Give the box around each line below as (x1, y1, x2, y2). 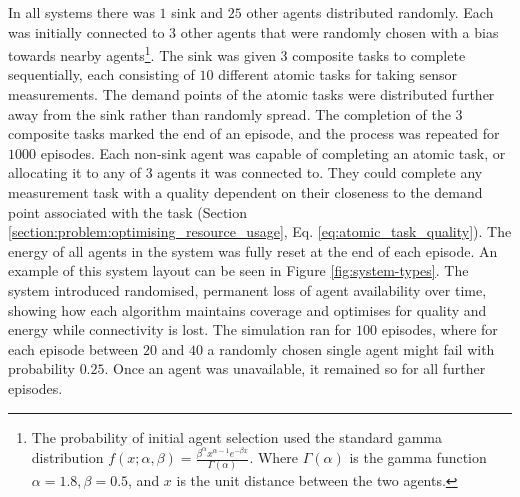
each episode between (8, 338, 139, 359)
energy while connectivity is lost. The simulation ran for (8, 319, 352, 340)
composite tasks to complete (292, 44, 466, 65)
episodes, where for (381, 319, 498, 340)
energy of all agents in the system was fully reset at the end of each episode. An (8, 240, 498, 261)
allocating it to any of (8, 162, 142, 183)
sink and (171, 2, 224, 22)
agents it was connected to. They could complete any (157, 162, 483, 183)
